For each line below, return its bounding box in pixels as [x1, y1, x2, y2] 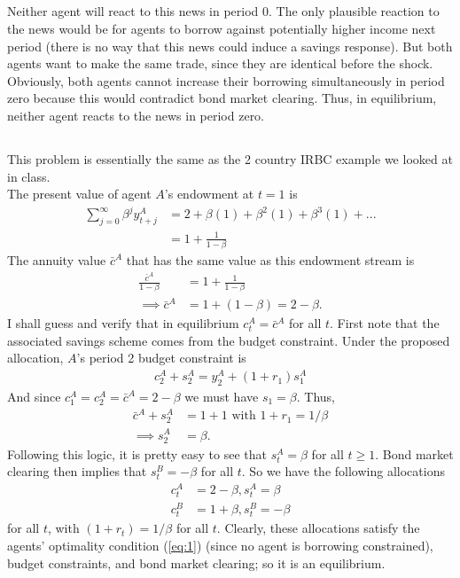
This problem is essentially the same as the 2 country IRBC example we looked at [7, 149, 453, 168]
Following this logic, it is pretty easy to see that [7, 444, 267, 463]
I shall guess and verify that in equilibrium [7, 314, 239, 332]
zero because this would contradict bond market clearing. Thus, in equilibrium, [7, 89, 437, 107]
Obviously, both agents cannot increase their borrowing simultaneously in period [7, 71, 445, 90]
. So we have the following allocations [241, 462, 445, 480]
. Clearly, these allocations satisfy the [216, 519, 420, 537]
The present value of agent [7, 184, 152, 203]
